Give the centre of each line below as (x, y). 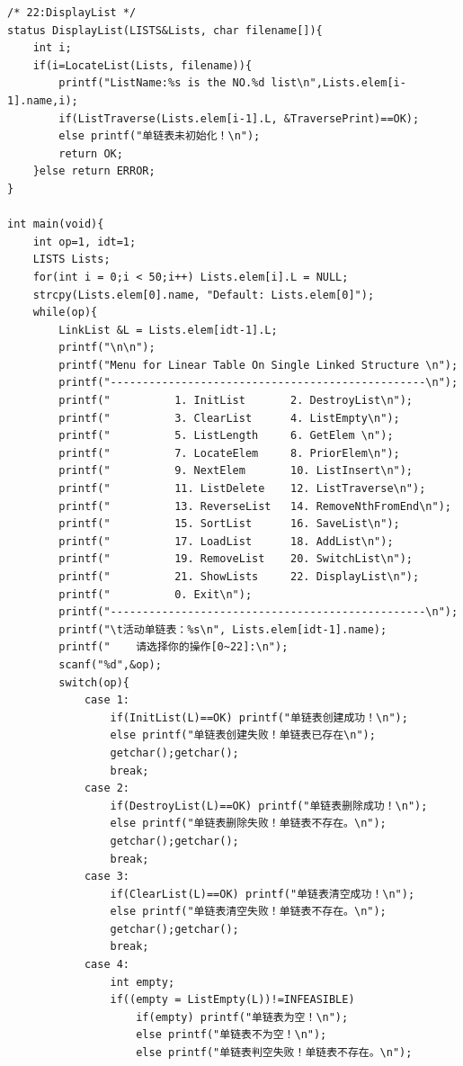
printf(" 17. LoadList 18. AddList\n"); (226, 541)
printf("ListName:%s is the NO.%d (162, 83)
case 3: (107, 877)
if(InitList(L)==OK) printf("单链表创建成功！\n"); (259, 717)
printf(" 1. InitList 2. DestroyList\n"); (236, 401)
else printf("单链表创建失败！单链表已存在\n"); (243, 735)
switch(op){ (94, 682)
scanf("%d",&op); (110, 664)
